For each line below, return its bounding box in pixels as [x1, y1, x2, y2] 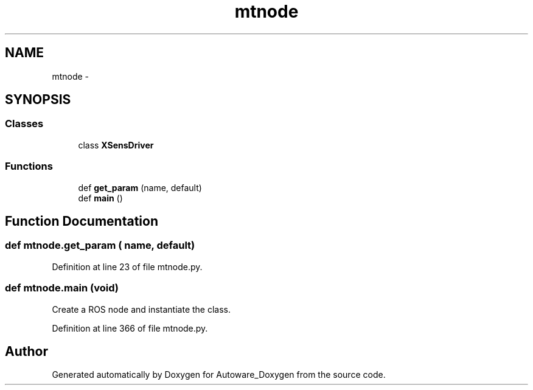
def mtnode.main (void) [5, 282, 119, 294]
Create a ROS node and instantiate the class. [52, 304, 231, 315]
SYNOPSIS [5, 92, 71, 108]
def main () [78, 192, 123, 203]
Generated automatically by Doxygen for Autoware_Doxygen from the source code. [52, 369, 386, 380]
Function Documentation [5, 213, 158, 229]
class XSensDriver [78, 139, 154, 150]
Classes [5, 117, 44, 130]
